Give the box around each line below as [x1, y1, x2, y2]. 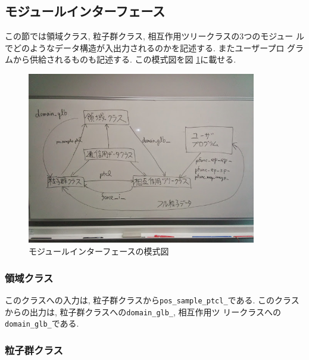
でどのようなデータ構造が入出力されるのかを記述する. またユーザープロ [5, 41, 285, 54]
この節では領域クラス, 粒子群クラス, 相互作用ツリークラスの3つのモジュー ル [5, 30, 304, 42]
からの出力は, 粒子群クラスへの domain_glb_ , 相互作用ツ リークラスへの [5, 305, 281, 318]
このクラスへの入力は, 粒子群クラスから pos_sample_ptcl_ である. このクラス [5, 293, 299, 306]
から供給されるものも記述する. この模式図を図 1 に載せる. [13, 53, 236, 66]
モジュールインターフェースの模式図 [29, 245, 169, 257]
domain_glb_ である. [5, 317, 79, 330]
